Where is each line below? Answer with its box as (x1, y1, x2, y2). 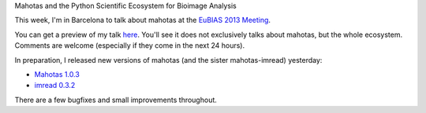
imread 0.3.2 (34, 81, 76, 90)
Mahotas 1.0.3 (34, 69, 80, 78)
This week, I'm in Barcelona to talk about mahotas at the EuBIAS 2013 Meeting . (14, 16, 271, 25)
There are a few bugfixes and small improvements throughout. (14, 95, 217, 104)
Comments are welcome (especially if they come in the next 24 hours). (14, 41, 245, 50)
